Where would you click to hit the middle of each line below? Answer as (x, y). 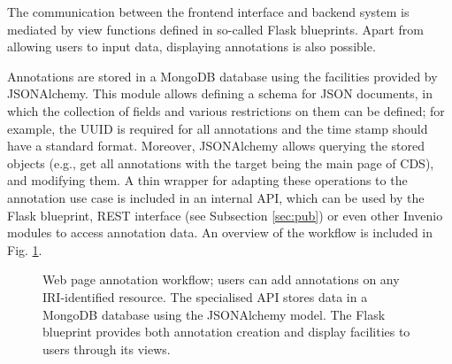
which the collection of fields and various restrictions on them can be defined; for (226, 110)
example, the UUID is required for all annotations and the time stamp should (218, 128)
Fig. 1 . (25, 249)
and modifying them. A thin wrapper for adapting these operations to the (207, 180)
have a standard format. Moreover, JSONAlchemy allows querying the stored (216, 146)
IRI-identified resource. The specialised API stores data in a (205, 296)
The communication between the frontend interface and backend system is (208, 12)
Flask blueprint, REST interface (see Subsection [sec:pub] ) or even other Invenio (225, 215)
